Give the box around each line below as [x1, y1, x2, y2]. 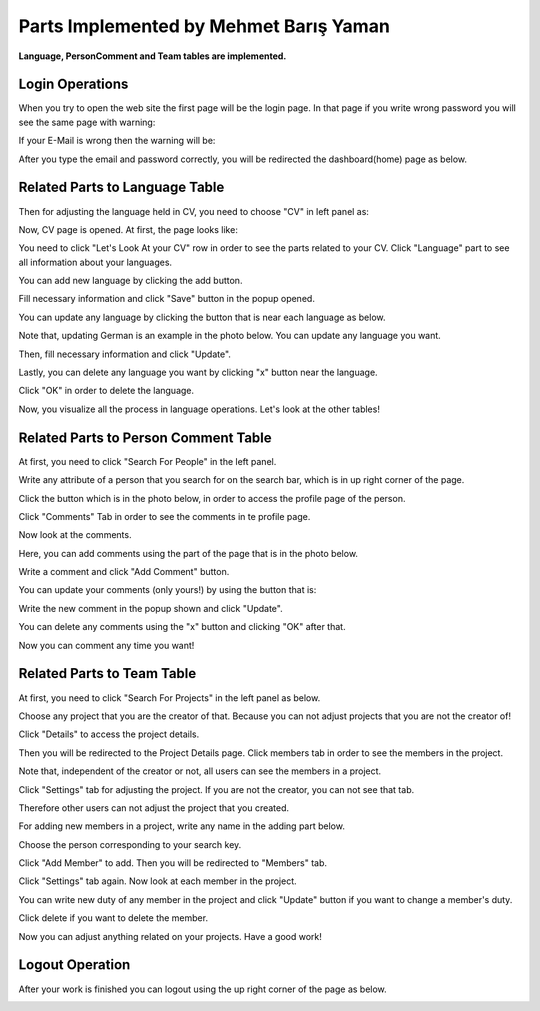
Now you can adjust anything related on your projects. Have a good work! [18, 930, 322, 942]
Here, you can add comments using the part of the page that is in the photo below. [18, 547, 359, 559]
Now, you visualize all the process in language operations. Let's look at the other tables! [18, 403, 380, 415]
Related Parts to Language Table [18, 179, 225, 196]
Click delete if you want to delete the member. [18, 912, 209, 924]
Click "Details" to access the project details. [18, 728, 200, 740]
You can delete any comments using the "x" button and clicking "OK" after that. [18, 621, 346, 633]
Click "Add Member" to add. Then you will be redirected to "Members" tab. [18, 857, 328, 869]
